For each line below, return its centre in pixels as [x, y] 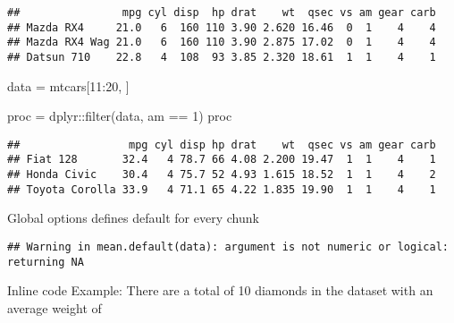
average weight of [55, 307]
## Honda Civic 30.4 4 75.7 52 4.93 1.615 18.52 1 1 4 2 [222, 175]
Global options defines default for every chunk [133, 218]
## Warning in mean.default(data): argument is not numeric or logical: [228, 247]
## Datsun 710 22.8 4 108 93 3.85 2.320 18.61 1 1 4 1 [222, 57]
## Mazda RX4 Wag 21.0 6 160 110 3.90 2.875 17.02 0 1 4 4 [222, 42]
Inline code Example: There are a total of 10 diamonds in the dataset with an [220, 290]
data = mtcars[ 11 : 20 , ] [68, 85]
